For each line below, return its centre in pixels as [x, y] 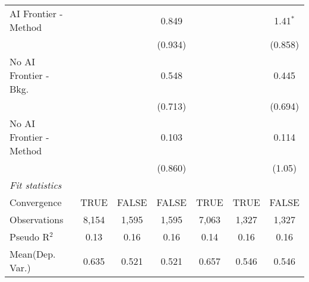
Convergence [36, 202]
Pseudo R [30, 237]
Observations [37, 219]
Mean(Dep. [33, 254]
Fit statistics [36, 185]
